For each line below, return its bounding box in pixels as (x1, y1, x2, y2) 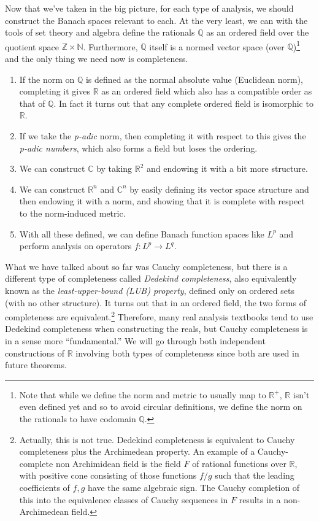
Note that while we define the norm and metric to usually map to (19, 388, 266, 401)
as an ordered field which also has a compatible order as (101, 85, 312, 98)
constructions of (5, 346, 65, 359)
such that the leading (215, 469, 294, 482)
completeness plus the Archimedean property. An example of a (19, 445, 255, 458)
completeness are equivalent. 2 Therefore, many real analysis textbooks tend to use (5, 309, 313, 323)
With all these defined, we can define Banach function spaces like (19, 227, 264, 240)
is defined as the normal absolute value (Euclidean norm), (85, 72, 303, 85)
